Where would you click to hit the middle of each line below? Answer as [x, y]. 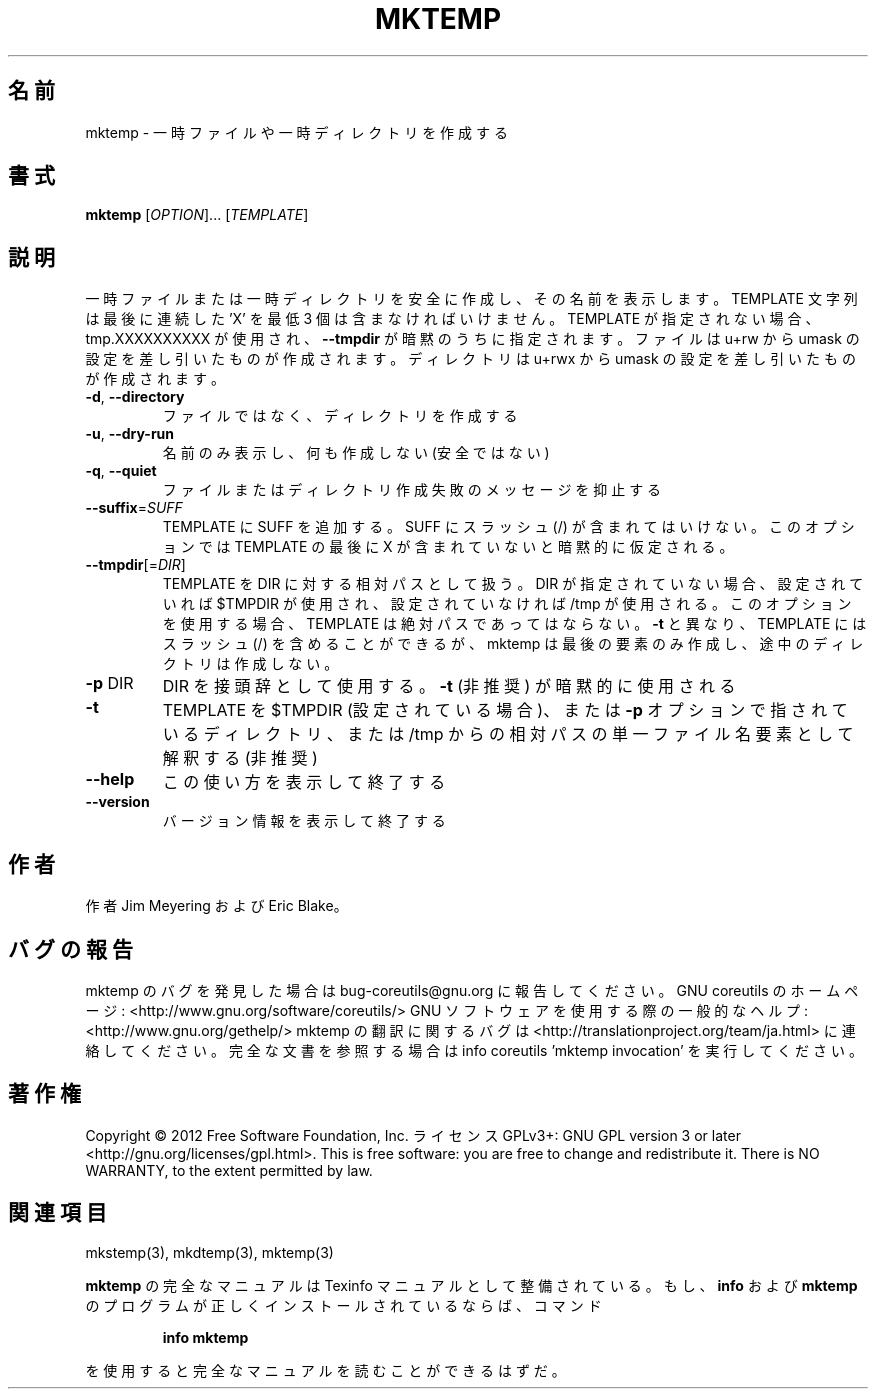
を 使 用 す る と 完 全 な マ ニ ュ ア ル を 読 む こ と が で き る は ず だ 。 [325, 1370]
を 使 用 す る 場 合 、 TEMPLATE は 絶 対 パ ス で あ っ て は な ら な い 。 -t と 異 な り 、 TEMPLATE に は [514, 624]
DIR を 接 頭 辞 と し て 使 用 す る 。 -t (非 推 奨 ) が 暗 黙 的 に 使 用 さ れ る [449, 686]
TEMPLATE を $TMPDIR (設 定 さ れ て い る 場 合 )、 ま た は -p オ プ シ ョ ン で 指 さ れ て [505, 710]
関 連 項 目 [57, 1213]
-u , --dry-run [130, 434]
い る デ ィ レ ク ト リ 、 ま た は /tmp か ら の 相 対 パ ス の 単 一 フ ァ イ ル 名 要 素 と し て [508, 734]
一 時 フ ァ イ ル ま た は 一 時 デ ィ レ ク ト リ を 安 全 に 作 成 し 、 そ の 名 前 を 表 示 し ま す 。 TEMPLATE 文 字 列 [471, 299]
